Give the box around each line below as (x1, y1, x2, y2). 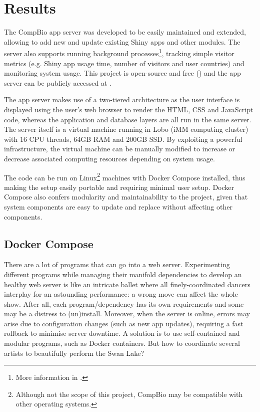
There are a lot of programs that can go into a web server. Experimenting (4, 259, 230, 270)
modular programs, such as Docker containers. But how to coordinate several (4, 338, 240, 348)
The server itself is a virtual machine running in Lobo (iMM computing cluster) (4, 124, 248, 134)
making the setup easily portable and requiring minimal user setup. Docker (4, 181, 234, 192)
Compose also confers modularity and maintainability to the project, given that (4, 191, 248, 202)
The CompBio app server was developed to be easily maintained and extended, (4, 27, 246, 37)
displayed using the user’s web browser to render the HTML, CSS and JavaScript (4, 104, 253, 114)
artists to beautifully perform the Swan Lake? (4, 347, 144, 358)
